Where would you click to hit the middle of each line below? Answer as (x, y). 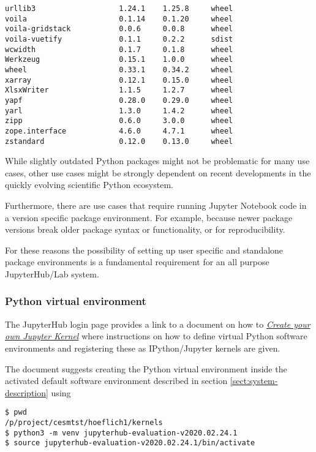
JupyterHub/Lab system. (52, 273)
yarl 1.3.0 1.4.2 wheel (119, 111)
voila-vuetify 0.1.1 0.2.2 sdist (119, 39)
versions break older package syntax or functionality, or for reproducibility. (145, 229)
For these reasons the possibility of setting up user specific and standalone (144, 250)
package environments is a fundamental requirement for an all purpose (137, 262)
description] (27, 392)
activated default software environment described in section (116, 381)
